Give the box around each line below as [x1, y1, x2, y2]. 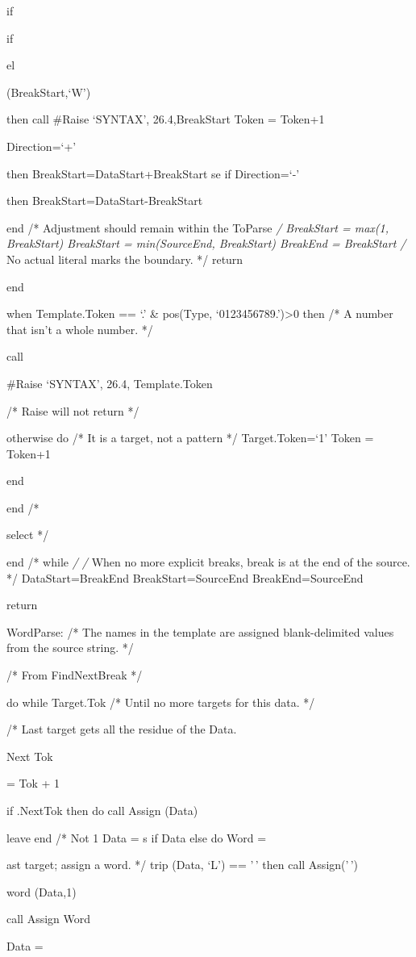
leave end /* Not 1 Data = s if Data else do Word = [6, 829, 267, 846]
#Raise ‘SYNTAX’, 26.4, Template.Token [6, 374, 213, 391]
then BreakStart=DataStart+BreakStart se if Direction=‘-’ [6, 165, 300, 182]
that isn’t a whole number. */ [6, 320, 153, 337]
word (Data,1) [6, 883, 77, 900]
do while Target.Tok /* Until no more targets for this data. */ [6, 693, 315, 710]
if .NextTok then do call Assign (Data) [6, 802, 198, 818]
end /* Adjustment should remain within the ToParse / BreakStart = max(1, [6, 219, 389, 236]
